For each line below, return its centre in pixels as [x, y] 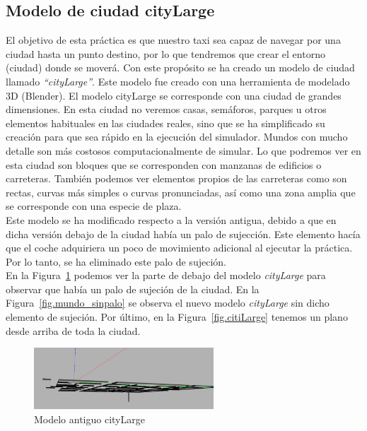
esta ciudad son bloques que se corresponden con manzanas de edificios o [164, 164]
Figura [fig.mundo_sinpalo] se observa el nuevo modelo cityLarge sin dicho [168, 303]
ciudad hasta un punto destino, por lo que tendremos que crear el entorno [165, 53]
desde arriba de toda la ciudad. [73, 330]
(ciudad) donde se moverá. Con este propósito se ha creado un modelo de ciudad [180, 67]
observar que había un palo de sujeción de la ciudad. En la [133, 289]
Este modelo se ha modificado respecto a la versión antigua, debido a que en [171, 219]
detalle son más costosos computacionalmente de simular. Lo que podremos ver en [183, 150]
